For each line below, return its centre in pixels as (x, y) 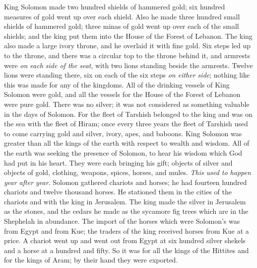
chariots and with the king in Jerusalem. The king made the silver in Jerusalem (125, 201)
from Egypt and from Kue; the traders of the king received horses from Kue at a (127, 230)
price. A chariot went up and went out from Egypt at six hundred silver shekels (125, 240)
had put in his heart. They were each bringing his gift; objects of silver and (118, 162)
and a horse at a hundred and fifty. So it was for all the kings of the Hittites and (127, 250)
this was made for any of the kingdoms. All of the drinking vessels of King (117, 84)
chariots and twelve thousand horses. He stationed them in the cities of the (118, 192)
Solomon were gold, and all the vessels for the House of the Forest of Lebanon (122, 94)
